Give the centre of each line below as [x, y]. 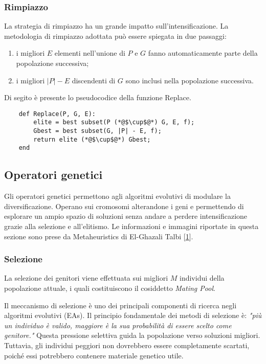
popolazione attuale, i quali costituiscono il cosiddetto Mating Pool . [110, 288]
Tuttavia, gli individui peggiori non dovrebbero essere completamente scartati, [127, 345]
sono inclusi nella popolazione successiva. [190, 80]
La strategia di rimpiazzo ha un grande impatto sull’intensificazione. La [116, 26]
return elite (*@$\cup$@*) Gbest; [92, 139]
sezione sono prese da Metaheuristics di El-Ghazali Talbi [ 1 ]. [99, 236]
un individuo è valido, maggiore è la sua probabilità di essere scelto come [118, 325]
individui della [202, 278]
